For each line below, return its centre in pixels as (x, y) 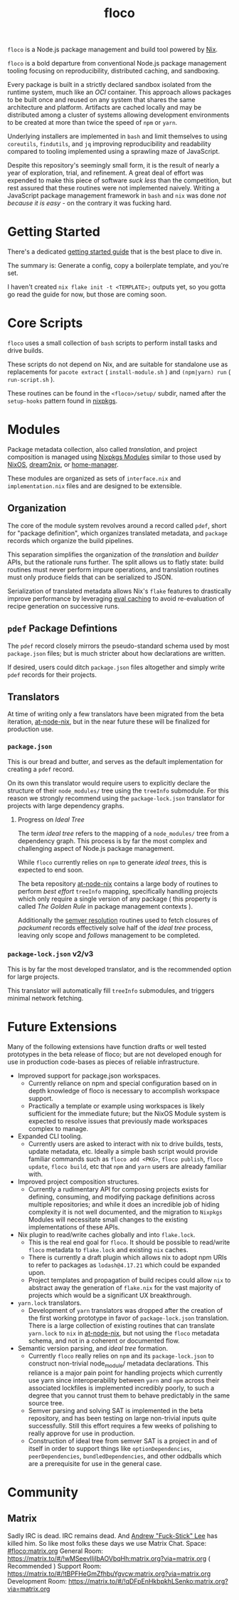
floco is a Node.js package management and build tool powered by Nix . (113, 50)
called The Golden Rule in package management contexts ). (105, 906)
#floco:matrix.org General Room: (55, 1551)
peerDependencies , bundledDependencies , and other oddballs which (125, 1456)
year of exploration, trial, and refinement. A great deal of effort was (106, 173)
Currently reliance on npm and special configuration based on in (122, 1083)
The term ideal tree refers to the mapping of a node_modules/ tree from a (123, 833)
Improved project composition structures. (78, 1182)
